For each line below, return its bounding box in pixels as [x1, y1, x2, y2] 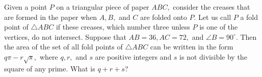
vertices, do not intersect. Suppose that [4, 31, 126, 42]
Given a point [4, 2, 47, 12]
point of [4, 21, 29, 32]
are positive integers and [95, 51, 172, 62]
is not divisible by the [179, 51, 247, 62]
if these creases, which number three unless [56, 21, 190, 32]
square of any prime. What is [4, 63, 95, 73]
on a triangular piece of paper [56, 2, 149, 12]
